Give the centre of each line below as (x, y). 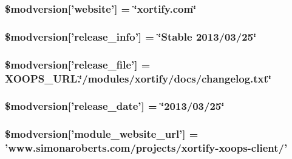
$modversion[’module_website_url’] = (102, 134)
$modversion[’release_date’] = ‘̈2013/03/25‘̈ (115, 106)
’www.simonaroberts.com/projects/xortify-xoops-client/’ (146, 148)
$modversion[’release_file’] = (78, 64)
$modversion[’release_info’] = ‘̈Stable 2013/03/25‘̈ (131, 36)
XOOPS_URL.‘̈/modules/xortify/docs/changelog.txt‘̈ (138, 78)
